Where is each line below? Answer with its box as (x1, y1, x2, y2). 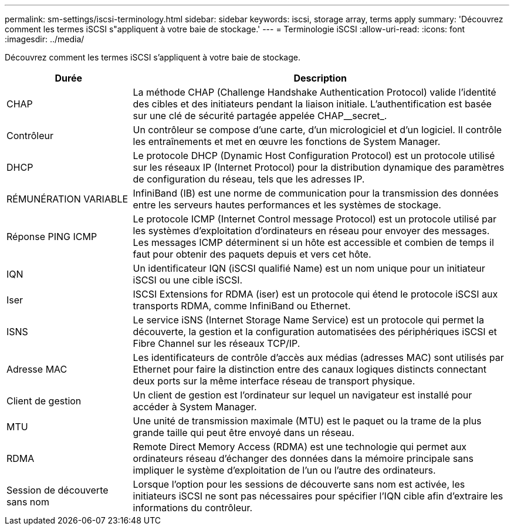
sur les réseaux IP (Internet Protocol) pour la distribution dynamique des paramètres (133, 161, 505, 173)
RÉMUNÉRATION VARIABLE (6, 193, 128, 205)
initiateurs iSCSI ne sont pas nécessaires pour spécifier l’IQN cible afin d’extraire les (133, 490, 503, 502)
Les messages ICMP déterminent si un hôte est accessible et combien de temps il (133, 237, 494, 248)
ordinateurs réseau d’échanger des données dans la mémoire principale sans (133, 453, 474, 464)
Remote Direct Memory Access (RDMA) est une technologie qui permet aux (133, 441, 467, 453)
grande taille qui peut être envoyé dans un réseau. (133, 427, 354, 438)
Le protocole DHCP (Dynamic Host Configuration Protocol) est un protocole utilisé (133, 150, 495, 161)
